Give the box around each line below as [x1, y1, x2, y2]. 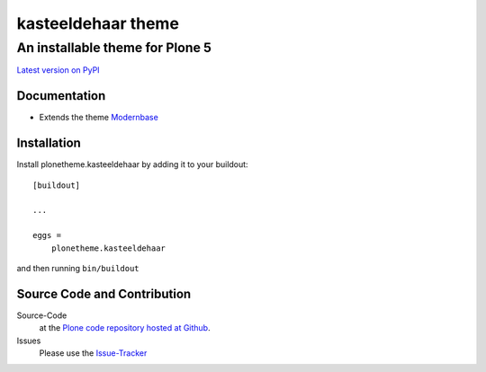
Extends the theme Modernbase [39, 112, 159, 123]
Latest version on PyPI [16, 65, 100, 75]
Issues [16, 335, 41, 346]
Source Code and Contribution [16, 286, 192, 301]
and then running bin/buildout [16, 262, 139, 273]
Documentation [16, 88, 106, 103]
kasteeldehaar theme [16, 13, 180, 33]
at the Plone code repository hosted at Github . [39, 323, 211, 333]
